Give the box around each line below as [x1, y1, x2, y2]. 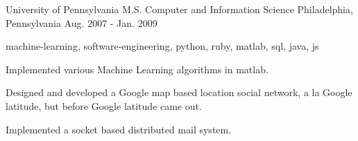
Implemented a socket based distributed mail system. [6, 122, 232, 136]
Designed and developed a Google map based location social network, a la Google [6, 85, 352, 100]
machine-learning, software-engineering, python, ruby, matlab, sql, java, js [6, 39, 319, 53]
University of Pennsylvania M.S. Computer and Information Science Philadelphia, [6, 2, 353, 16]
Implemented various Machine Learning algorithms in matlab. [6, 62, 268, 76]
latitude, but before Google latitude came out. [6, 98, 202, 113]
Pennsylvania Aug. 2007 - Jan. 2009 [6, 15, 157, 30]
